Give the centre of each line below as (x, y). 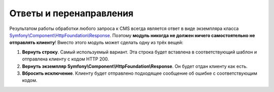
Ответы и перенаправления (72, 13)
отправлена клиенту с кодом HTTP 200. (65, 59)
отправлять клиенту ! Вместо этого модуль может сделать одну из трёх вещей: (96, 43)
